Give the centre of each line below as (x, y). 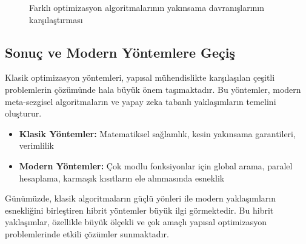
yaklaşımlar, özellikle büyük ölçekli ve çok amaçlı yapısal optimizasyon (136, 222)
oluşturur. (23, 113)
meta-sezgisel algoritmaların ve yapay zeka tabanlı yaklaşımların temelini (141, 101)
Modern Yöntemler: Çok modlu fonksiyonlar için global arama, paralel (156, 165)
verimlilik (37, 145)
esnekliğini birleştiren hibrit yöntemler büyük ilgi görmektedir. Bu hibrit (139, 210)
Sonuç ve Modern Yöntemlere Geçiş (120, 52)
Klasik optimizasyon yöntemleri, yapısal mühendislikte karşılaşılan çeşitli (140, 77)
